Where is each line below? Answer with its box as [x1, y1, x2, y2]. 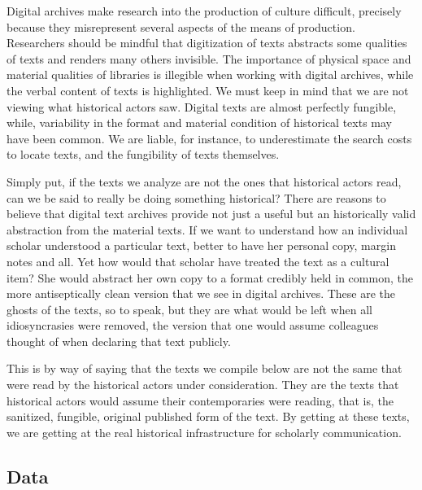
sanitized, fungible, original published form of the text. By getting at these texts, [7, 408, 410, 425]
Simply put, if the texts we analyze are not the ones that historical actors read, [7, 173, 402, 190]
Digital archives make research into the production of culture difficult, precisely [7, 2, 402, 19]
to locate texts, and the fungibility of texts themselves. [7, 146, 280, 163]
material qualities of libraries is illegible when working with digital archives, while [7, 66, 414, 83]
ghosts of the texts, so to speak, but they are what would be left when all [7, 300, 372, 317]
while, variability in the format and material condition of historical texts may [7, 114, 393, 131]
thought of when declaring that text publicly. [7, 332, 231, 349]
